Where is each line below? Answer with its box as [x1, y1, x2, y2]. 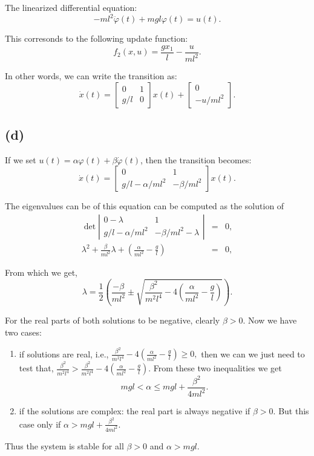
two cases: [5, 325, 42, 338]
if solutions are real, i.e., [19, 347, 109, 360]
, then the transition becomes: [140, 153, 252, 166]
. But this [273, 405, 309, 417]
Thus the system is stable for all [5, 439, 124, 452]
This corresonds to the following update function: [5, 32, 188, 45]
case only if [19, 417, 61, 430]
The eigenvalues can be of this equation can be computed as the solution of [5, 200, 284, 212]
